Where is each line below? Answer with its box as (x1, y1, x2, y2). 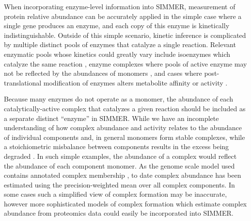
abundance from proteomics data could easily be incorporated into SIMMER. (4, 208, 234, 218)
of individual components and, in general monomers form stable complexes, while (4, 132, 245, 142)
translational (4, 77, 42, 87)
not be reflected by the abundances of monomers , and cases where (4, 68, 202, 78)
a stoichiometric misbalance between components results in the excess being (4, 141, 229, 152)
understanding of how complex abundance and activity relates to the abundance (4, 122, 242, 133)
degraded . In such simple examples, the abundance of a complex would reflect (4, 151, 237, 161)
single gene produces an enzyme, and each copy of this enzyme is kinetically (4, 20, 230, 31)
